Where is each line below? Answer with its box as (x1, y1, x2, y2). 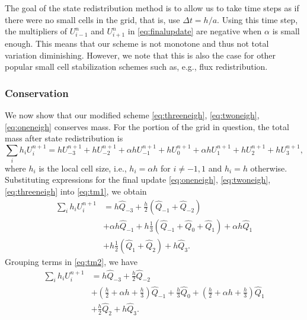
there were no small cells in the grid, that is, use (5, 13, 180, 25)
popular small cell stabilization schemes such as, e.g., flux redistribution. (5, 60, 268, 73)
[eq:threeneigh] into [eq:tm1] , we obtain (5, 185, 147, 198)
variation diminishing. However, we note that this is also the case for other (5, 49, 276, 61)
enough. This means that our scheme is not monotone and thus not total (5, 37, 269, 49)
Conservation (5, 85, 69, 100)
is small (272, 25, 300, 37)
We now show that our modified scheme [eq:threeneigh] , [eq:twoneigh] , (5, 108, 260, 121)
